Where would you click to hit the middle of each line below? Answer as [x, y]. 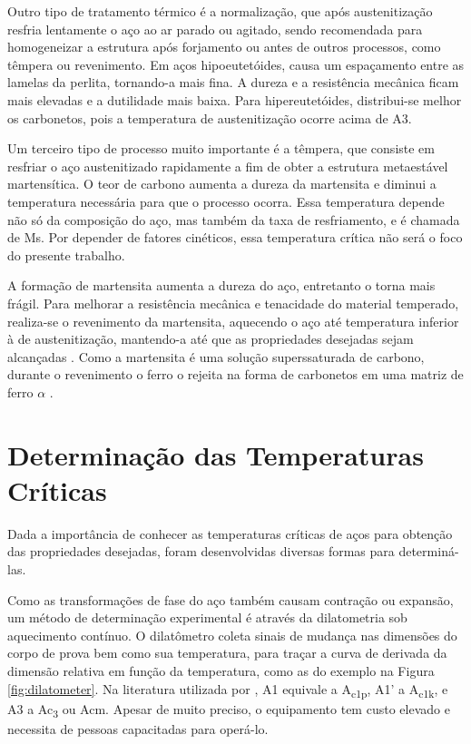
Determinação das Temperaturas [216, 454]
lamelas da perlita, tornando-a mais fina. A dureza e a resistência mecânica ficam [233, 82]
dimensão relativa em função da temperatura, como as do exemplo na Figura [221, 670]
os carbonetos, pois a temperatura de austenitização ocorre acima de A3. [210, 117]
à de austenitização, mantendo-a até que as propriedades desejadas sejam [211, 339]
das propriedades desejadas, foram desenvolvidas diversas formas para [201, 551]
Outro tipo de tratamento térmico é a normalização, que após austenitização [220, 11]
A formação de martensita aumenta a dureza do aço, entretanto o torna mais [221, 285]
